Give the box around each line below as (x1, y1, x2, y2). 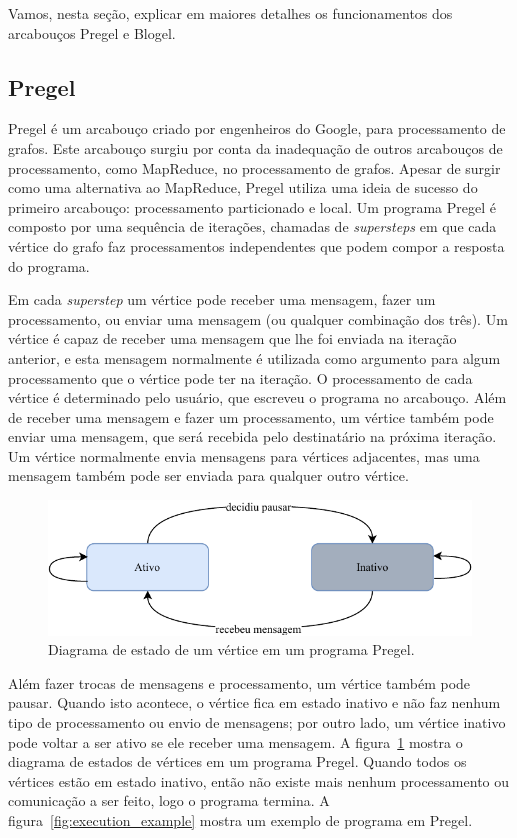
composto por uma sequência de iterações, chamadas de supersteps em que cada (8, 216, 497, 237)
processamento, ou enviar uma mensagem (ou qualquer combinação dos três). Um (8, 308, 508, 329)
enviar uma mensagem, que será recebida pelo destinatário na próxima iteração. (8, 426, 497, 447)
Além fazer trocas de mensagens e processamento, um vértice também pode (8, 672, 471, 693)
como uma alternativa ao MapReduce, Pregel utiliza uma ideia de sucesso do (8, 177, 478, 198)
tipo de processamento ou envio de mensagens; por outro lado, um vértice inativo (8, 711, 506, 732)
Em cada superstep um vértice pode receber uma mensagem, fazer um (8, 289, 436, 310)
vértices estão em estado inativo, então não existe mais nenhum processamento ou (8, 770, 510, 791)
